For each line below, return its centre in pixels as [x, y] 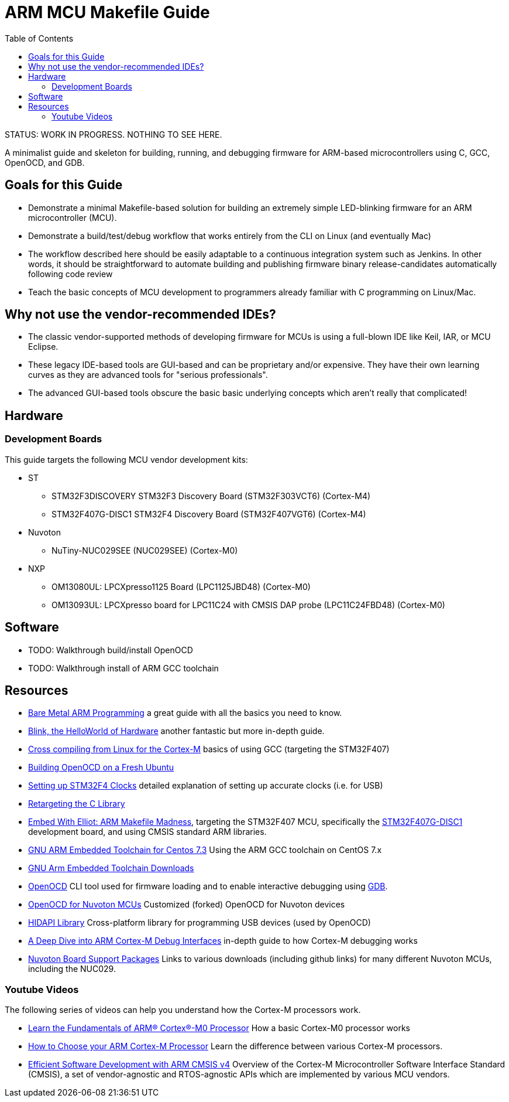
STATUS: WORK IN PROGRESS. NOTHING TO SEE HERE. [114, 134]
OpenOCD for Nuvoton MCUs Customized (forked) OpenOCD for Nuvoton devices [187, 905]
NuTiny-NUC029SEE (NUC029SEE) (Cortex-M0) [145, 550]
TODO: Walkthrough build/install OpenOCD [111, 650]
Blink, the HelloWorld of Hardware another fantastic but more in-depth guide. [176, 731]
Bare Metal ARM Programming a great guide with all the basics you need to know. [185, 713]
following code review [70, 274]
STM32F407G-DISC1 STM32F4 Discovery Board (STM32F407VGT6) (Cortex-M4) [209, 514]
